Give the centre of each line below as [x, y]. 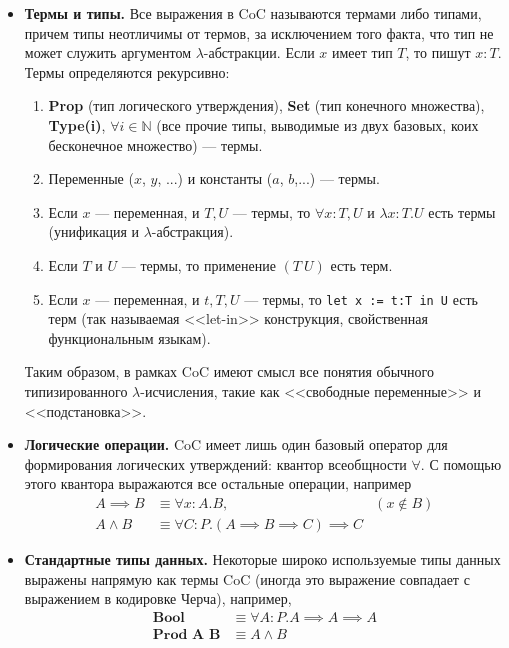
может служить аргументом [107, 52]
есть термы [462, 211]
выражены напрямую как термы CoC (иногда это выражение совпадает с [247, 578]
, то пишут [438, 52]
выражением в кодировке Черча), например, [158, 598]
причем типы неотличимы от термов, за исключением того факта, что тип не [259, 32]
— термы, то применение [198, 264]
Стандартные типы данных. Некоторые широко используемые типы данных [262, 559]
